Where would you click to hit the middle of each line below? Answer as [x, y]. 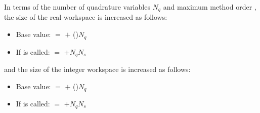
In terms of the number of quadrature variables [77, 7]
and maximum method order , [210, 7]
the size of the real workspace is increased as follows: [86, 17]
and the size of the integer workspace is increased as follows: [97, 69]
